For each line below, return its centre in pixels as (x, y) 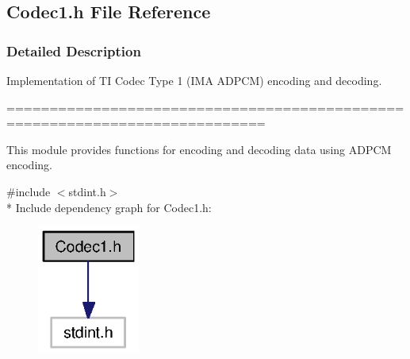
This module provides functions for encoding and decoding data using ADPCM (199, 149)
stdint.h (87, 191)
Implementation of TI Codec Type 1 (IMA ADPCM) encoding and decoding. (194, 80)
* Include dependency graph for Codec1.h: (109, 207)
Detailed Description (74, 50)
